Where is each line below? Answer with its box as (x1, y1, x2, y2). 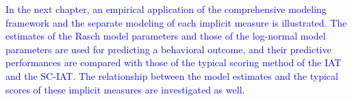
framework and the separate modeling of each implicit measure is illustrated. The (5, 15, 347, 29)
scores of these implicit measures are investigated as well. (5, 82, 245, 96)
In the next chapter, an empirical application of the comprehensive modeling (5, 2, 327, 16)
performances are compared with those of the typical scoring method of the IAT (5, 55, 342, 70)
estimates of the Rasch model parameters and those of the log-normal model (5, 29, 326, 43)
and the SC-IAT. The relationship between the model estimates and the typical (5, 68, 338, 83)
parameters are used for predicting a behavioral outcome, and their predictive (5, 42, 331, 56)
